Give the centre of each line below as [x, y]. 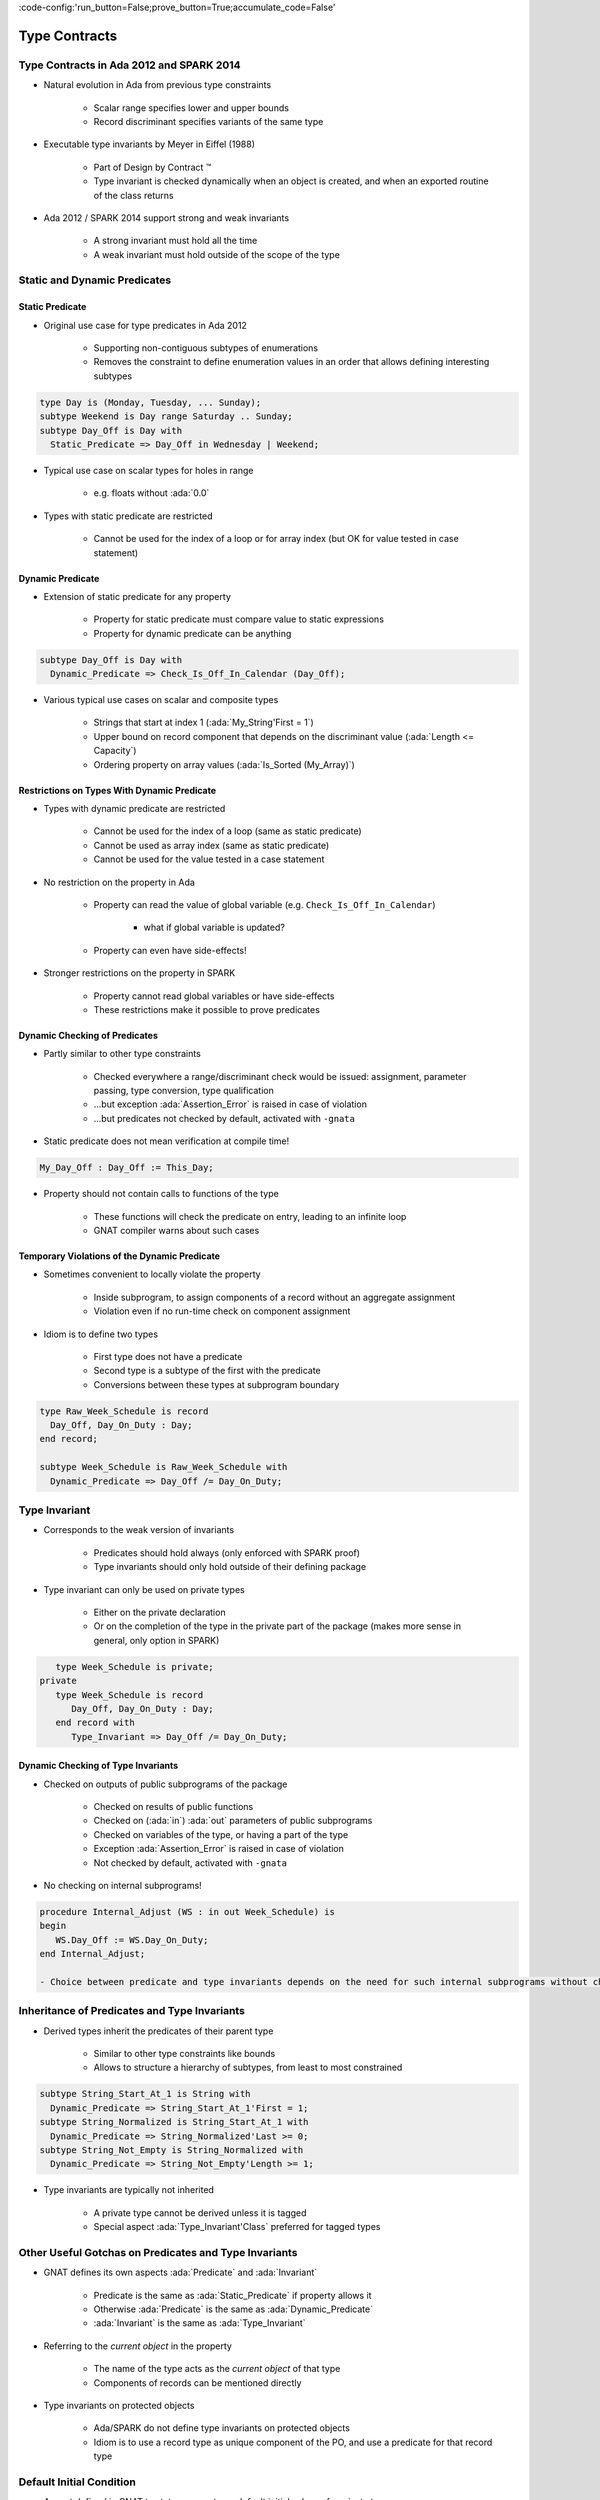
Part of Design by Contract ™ [152, 167]
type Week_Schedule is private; [134, 1666]
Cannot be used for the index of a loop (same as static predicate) [227, 831]
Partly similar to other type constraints [122, 1054]
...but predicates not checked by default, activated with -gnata [224, 1118]
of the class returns [133, 195]
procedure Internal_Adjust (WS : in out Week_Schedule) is [187, 1911]
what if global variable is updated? [214, 927]
